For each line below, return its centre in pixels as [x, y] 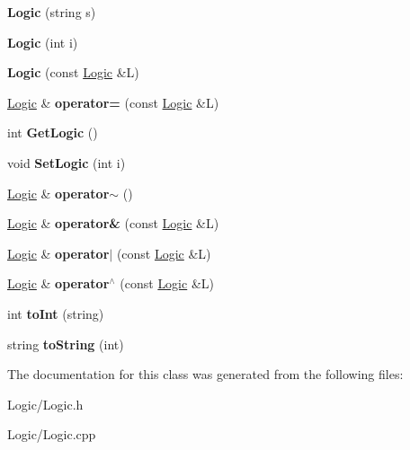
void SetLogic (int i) [67, 162]
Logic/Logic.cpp [52, 434]
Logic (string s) [52, 12]
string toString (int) [66, 344]
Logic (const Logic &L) [73, 72]
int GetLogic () [53, 132]
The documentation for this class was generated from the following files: [205, 374]
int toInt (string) [56, 313]
